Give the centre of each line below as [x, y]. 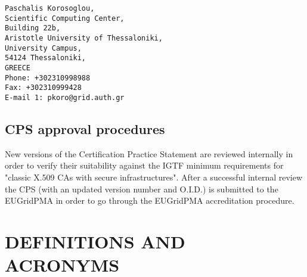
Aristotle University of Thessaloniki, [84, 38]
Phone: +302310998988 [48, 78]
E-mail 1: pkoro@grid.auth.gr [65, 97]
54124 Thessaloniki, [46, 58]
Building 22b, [33, 28]
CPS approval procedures [85, 128]
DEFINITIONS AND [95, 241]
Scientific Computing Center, [65, 18]
